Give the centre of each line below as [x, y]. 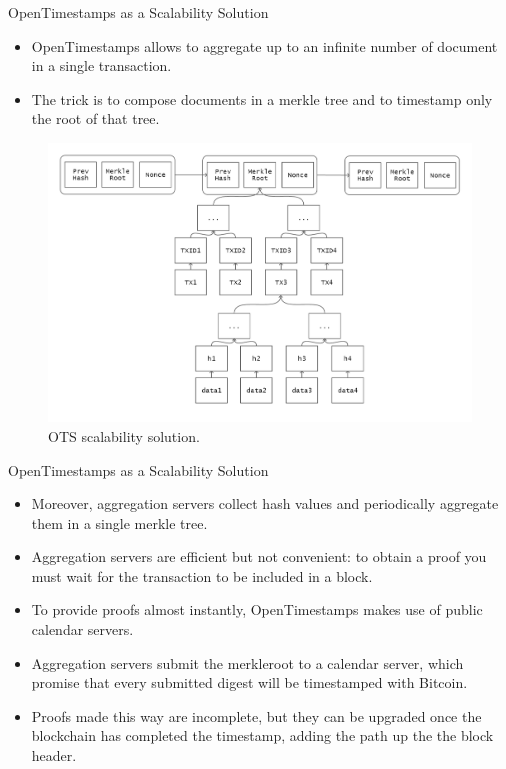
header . [54, 755]
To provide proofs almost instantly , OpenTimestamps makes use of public [257, 609]
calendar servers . [82, 629]
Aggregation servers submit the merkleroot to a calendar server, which [247, 662]
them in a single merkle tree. [119, 522]
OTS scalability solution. [124, 435]
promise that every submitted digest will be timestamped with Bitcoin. [249, 682]
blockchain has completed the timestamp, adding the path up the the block [262, 735]
